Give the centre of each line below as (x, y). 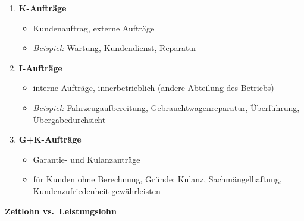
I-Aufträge (40, 67)
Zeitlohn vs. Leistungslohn (61, 211)
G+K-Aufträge (50, 139)
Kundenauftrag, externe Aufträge (94, 28)
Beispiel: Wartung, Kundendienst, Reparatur (115, 48)
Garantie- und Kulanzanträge (87, 159)
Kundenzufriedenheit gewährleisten (97, 190)
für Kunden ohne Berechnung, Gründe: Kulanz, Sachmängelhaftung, (157, 179)
